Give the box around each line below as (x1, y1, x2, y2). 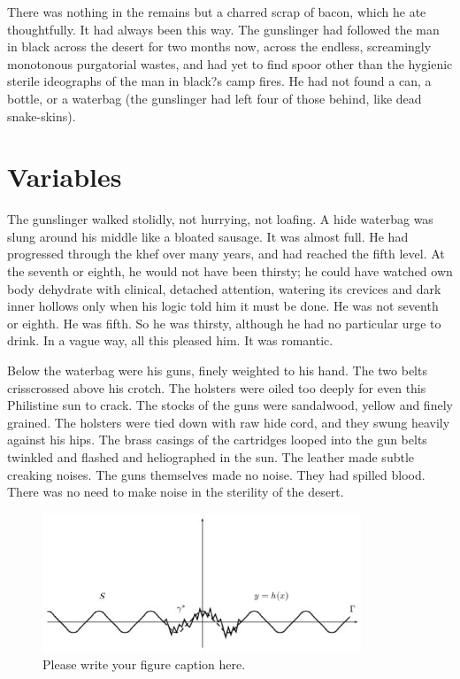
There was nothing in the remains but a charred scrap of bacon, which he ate (7, 3, 426, 20)
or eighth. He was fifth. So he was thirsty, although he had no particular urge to (7, 313, 441, 332)
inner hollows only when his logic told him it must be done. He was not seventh (7, 297, 439, 315)
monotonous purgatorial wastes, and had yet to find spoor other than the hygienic (7, 54, 453, 73)
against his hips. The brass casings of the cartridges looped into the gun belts (7, 430, 427, 449)
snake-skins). (7, 106, 76, 125)
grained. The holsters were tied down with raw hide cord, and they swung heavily (7, 413, 450, 431)
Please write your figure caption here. (42, 655, 246, 674)
